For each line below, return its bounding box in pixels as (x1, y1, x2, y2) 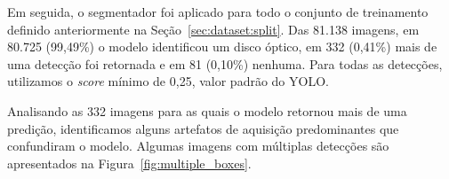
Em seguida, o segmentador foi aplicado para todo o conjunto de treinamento (7, 3, 429, 20)
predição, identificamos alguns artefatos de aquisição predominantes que (7, 119, 399, 137)
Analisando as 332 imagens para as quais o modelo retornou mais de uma (7, 101, 407, 120)
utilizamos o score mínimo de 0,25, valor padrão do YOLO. (7, 72, 329, 90)
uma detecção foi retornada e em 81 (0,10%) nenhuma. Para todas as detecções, (7, 54, 443, 73)
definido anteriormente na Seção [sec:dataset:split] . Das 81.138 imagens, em (7, 19, 420, 38)
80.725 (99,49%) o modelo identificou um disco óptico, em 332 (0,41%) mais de (7, 37, 437, 56)
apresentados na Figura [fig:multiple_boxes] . (7, 153, 252, 172)
